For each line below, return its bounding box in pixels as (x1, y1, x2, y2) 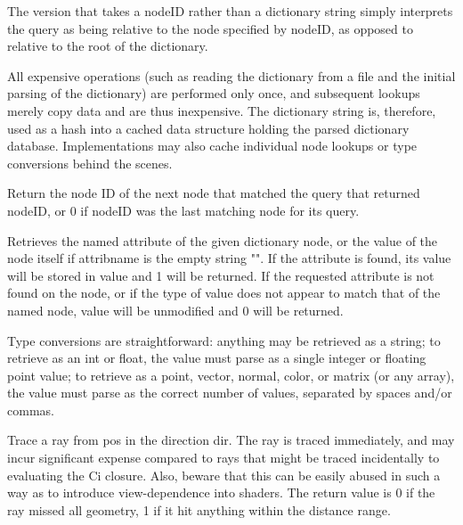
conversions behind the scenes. (7, 153, 173, 172)
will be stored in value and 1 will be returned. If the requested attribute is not (7, 266, 435, 284)
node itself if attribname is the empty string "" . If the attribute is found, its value (7, 249, 451, 267)
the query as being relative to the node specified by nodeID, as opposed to (7, 19, 413, 37)
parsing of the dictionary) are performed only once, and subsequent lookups (7, 84, 420, 103)
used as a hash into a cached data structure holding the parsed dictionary (7, 119, 410, 137)
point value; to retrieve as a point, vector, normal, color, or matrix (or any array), (7, 365, 455, 384)
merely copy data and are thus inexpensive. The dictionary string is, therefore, (7, 101, 436, 119)
